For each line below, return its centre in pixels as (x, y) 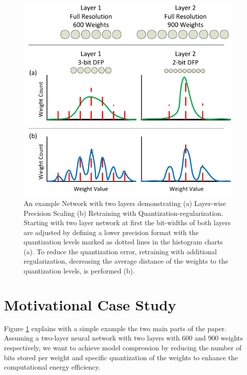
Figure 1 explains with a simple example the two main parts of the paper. (115, 328)
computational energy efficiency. (52, 367)
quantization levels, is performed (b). (79, 271)
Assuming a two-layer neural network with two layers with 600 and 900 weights (123, 338)
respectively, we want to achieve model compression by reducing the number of (123, 347)
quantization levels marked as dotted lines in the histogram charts (123, 242)
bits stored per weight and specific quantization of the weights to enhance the (121, 357)
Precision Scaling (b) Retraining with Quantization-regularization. (123, 213)
